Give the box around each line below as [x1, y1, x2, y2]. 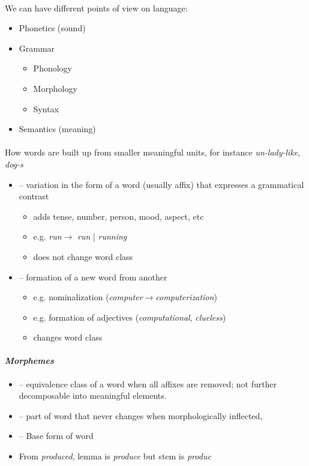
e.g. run [33, 230, 62, 243]
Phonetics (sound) [19, 22, 86, 34]
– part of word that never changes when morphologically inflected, [19, 409, 263, 422]
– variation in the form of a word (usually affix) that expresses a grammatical [19, 178, 304, 190]
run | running [77, 230, 127, 243]
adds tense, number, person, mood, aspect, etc [33, 210, 204, 222]
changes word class [33, 331, 103, 343]
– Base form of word [19, 429, 94, 442]
